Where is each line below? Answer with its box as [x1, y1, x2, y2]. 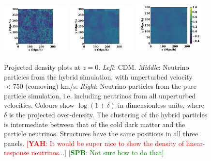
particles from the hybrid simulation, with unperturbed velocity [4, 71, 193, 81]
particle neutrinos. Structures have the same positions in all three [4, 129, 198, 139]
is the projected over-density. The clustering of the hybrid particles [9, 109, 208, 119]
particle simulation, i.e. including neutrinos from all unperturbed [4, 90, 196, 100]
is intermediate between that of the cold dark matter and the [4, 119, 185, 129]
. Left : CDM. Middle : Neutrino [98, 62, 189, 72]
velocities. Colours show [4, 100, 75, 110]
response [4, 147, 29, 158]
